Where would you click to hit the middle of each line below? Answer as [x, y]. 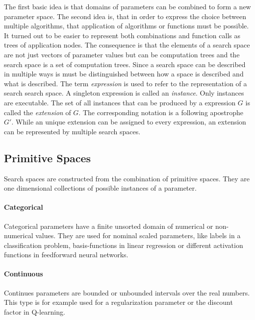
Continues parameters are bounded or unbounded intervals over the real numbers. [127, 292]
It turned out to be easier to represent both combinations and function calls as [122, 35]
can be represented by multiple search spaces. [72, 131]
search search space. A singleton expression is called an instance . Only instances [124, 93]
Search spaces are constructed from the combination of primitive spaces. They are [127, 178]
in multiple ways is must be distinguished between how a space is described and [124, 74]
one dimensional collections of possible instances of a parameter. [100, 188]
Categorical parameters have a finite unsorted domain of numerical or [109, 226]
